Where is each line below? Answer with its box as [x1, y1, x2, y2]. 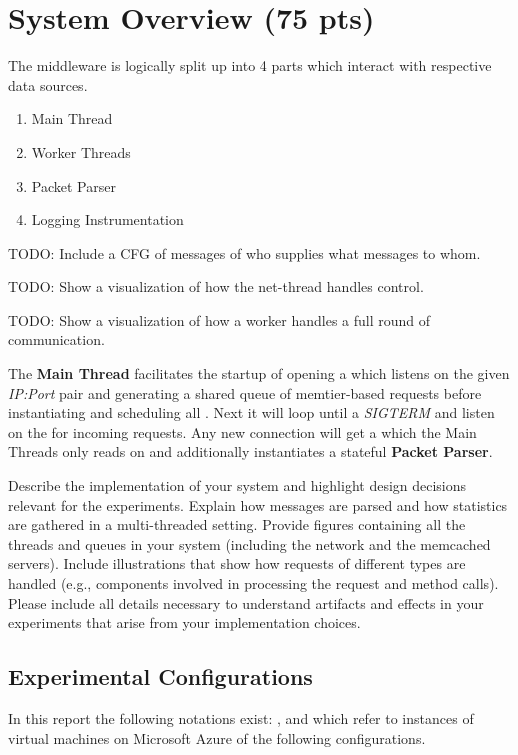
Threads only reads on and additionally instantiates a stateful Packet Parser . [8, 441, 493, 462]
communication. [8, 329, 105, 350]
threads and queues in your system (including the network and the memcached [8, 533, 491, 554]
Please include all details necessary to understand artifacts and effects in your [8, 592, 484, 613]
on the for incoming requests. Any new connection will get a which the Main [8, 421, 477, 442]
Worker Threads [31, 141, 131, 162]
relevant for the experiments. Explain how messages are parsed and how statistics [8, 494, 508, 515]
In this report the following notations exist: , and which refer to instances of [8, 707, 474, 728]
